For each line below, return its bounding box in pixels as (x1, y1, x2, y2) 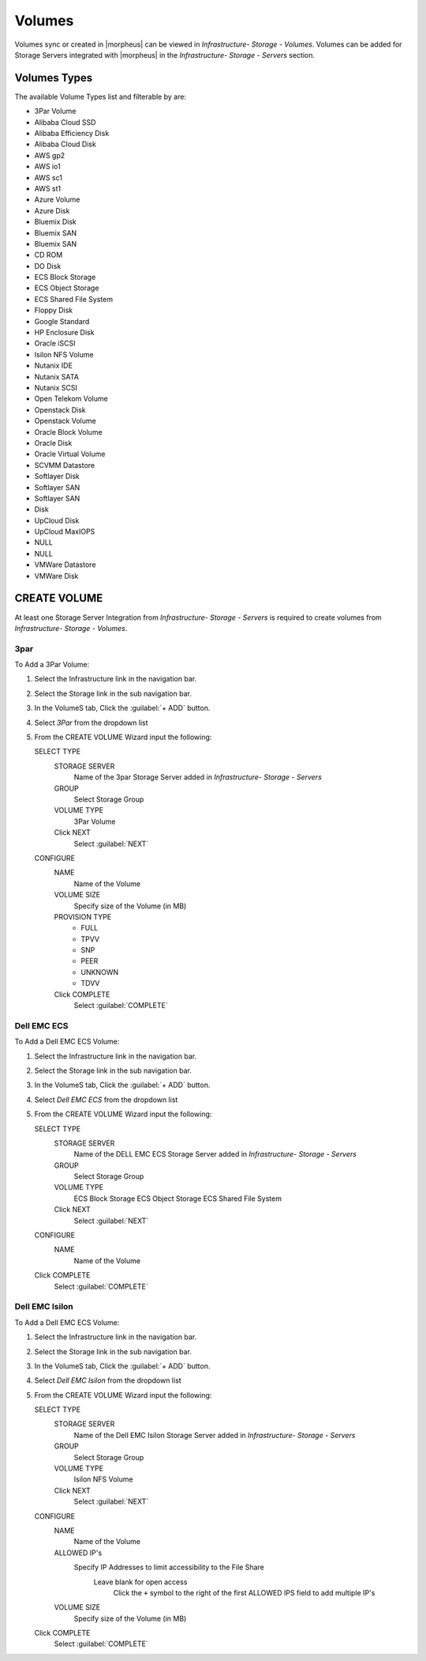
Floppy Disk (34, 305, 73, 315)
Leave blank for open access (93, 1577, 188, 1587)
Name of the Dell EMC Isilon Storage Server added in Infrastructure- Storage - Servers (73, 1430, 356, 1440)
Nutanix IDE (34, 361, 73, 371)
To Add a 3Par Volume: (14, 660, 90, 670)
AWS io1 (34, 162, 61, 172)
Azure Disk (34, 206, 70, 215)
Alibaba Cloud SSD (34, 117, 96, 126)
